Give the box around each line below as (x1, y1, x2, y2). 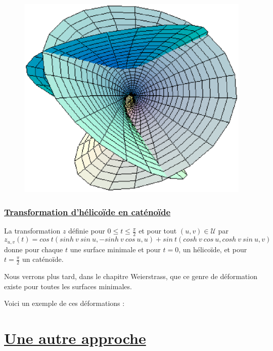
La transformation (4, 225, 61, 236)
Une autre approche (4, 327, 146, 348)
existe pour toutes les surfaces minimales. (4, 281, 132, 291)
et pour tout (139, 225, 177, 236)
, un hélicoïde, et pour (178, 244, 247, 254)
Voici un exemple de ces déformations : (4, 298, 125, 308)
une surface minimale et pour (70, 244, 161, 254)
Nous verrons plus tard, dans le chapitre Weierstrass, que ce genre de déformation (4, 270, 257, 281)
